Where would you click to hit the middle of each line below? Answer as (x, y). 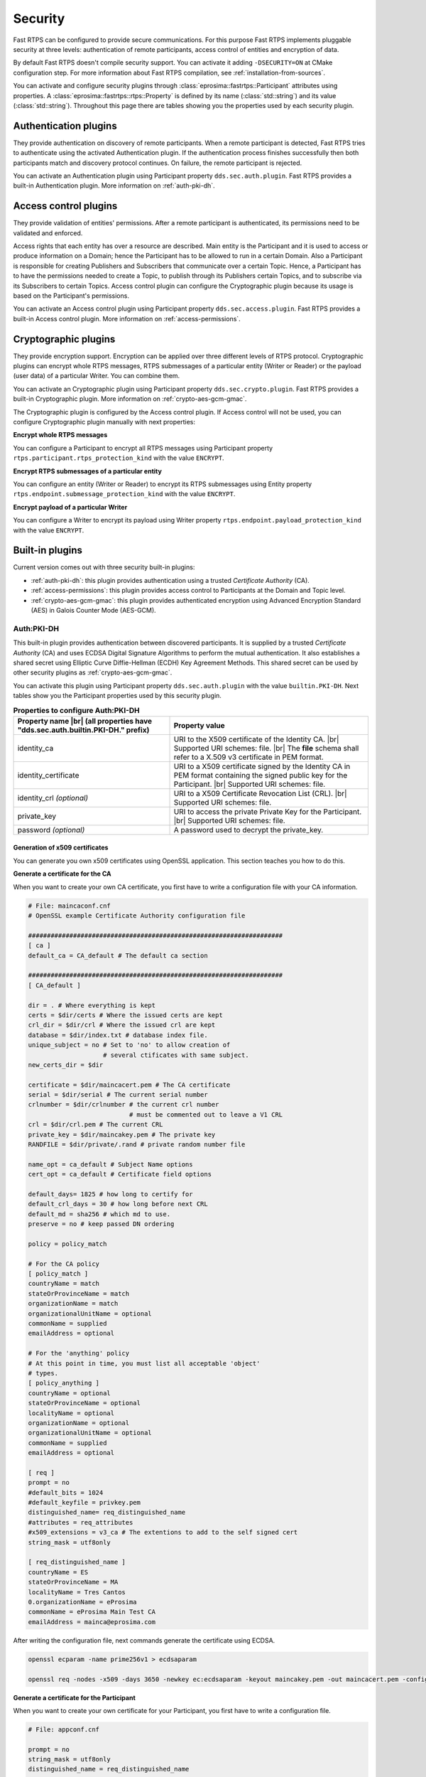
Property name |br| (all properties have (85, 721)
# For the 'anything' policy (79, 1353)
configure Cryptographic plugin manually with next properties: (104, 422)
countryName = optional (70, 1393)
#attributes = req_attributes (81, 1522)
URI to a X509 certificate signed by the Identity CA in (262, 766)
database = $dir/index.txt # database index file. (118, 1035)
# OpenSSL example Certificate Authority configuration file (137, 916)
